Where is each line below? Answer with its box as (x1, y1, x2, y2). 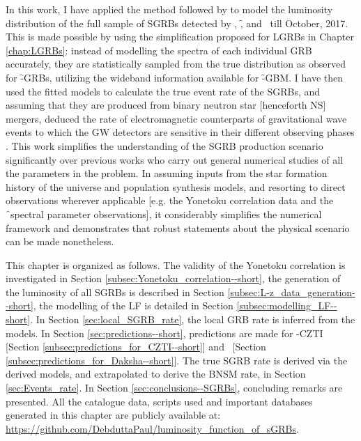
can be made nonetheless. (6, 234, 114, 249)
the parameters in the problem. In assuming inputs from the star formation (6, 166, 328, 180)
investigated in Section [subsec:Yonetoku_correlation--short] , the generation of (6, 271, 341, 286)
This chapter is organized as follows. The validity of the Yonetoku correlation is (6, 257, 346, 272)
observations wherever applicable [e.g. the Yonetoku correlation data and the (6, 193, 334, 208)
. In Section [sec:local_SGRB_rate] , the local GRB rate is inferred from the (30, 312, 355, 327)
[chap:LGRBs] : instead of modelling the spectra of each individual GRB (6, 42, 312, 57)
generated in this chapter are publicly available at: (6, 408, 221, 422)
